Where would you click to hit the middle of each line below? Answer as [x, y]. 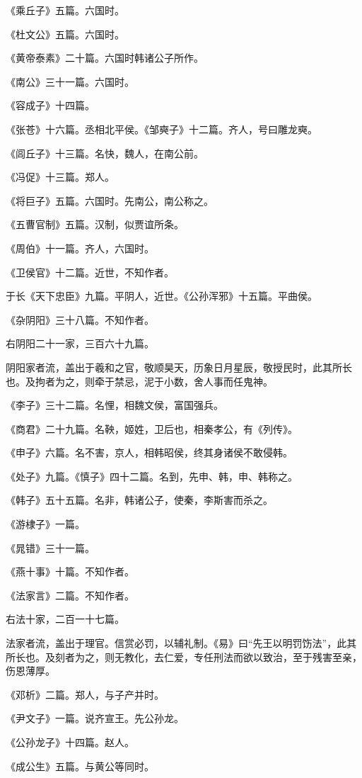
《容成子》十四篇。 [50, 105]
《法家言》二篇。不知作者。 [70, 595]
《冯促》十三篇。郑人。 [60, 177]
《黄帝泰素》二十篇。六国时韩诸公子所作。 [105, 58]
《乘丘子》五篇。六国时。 [65, 10]
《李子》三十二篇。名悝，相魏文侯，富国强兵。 [115, 405]
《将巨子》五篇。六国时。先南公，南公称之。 [110, 200]
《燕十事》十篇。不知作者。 [70, 571]
